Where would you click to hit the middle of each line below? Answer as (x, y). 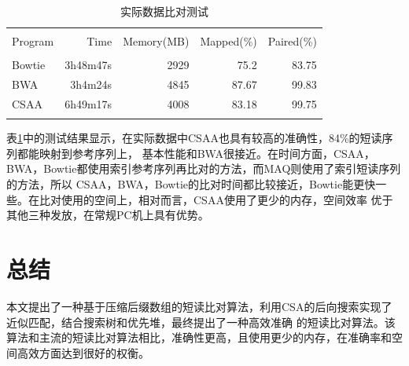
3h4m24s (91, 84)
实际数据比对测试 (164, 11)
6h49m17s (88, 103)
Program (33, 41)
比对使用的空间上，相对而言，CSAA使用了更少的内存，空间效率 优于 (216, 199)
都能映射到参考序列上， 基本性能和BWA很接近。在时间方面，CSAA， (196, 153)
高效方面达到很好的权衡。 (83, 352)
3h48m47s (88, 65)
